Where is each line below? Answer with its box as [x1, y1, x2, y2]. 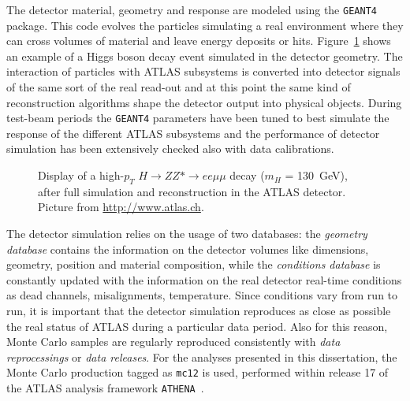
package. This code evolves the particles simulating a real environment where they [6, 17, 404, 33]
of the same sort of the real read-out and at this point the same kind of [6, 79, 351, 95]
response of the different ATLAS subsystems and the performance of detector [6, 124, 380, 141]
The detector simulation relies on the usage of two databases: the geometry [6, 225, 367, 242]
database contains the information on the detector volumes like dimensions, [6, 240, 369, 257]
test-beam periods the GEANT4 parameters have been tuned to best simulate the [6, 110, 389, 126]
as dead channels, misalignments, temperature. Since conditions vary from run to [6, 287, 398, 303]
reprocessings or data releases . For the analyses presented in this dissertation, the [6, 348, 397, 365]
